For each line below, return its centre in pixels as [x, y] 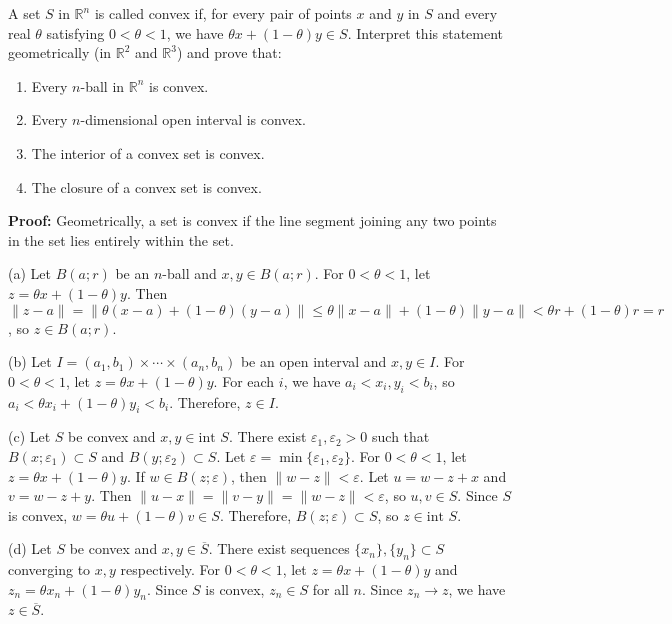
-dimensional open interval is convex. [193, 119]
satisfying [75, 32]
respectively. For [170, 569]
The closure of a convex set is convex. [146, 186]
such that [401, 436]
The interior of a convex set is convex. [148, 152]
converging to [49, 569]
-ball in [102, 85]
